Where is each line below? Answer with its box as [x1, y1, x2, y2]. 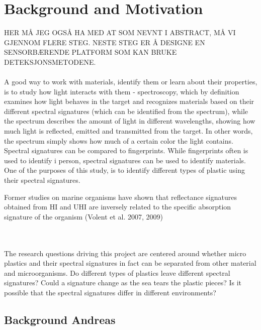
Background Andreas [4, 311, 116, 327]
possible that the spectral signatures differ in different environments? [4, 287, 216, 297]
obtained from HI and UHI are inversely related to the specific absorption [4, 201, 231, 212]
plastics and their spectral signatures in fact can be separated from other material [4, 258, 256, 268]
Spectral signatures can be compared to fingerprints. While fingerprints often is [4, 145, 248, 156]
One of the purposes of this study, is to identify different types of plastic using [4, 165, 245, 175]
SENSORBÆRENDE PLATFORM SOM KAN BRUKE [4, 47, 177, 57]
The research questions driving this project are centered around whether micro [4, 248, 246, 258]
